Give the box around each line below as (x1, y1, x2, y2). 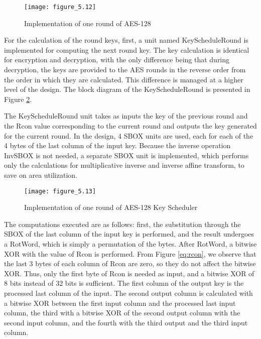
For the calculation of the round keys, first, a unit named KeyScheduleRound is (4, 35, 248, 45)
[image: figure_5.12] (24, 4, 96, 11)
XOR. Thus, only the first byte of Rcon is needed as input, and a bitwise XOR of (4, 268, 254, 278)
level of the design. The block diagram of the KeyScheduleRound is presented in (4, 84, 250, 94)
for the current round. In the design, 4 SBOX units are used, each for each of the (4, 130, 253, 141)
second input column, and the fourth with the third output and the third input (4, 317, 248, 327)
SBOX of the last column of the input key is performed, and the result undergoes (4, 229, 254, 239)
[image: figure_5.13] (24, 187, 96, 195)
